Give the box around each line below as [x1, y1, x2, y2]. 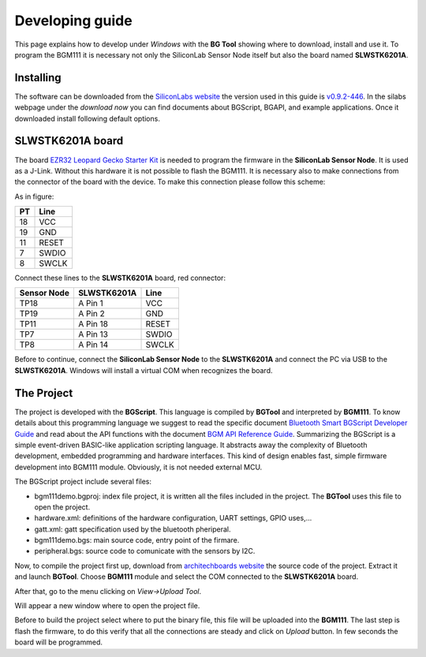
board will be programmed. [14, 637, 103, 647]
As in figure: [14, 192, 54, 201]
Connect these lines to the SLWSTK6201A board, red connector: [14, 273, 226, 283]
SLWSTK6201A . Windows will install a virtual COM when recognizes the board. [14, 365, 273, 375]
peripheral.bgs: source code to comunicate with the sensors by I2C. [34, 547, 256, 556]
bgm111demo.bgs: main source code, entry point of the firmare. [34, 536, 240, 545]
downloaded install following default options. [14, 114, 161, 123]
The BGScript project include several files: [14, 477, 152, 487]
